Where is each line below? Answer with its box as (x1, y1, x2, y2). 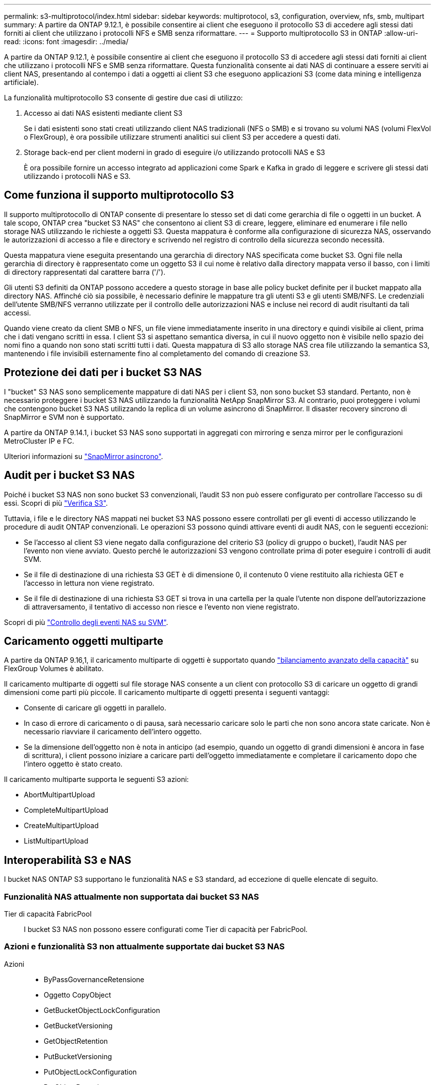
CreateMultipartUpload (24, 821, 99, 830)
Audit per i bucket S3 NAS (4, 469, 135, 482)
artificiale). (4, 78, 39, 86)
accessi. (4, 308, 31, 317)
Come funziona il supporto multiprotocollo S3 (4, 189, 234, 202)
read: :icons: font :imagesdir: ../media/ (4, 37, 129, 46)
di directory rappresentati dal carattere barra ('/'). (4, 267, 165, 276)
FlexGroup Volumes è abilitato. (4, 664, 104, 673)
